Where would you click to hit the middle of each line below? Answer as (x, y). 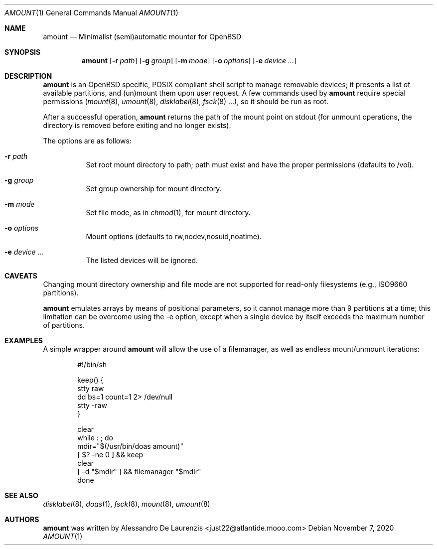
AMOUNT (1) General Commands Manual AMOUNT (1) (91, 13)
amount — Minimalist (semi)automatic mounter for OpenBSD (142, 37)
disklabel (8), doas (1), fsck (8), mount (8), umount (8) (127, 504)
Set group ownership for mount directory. (154, 189)
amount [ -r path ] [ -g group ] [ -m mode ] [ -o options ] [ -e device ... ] (189, 61)
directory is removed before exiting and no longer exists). (137, 125)
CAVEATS (21, 276)
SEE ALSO (21, 495)
